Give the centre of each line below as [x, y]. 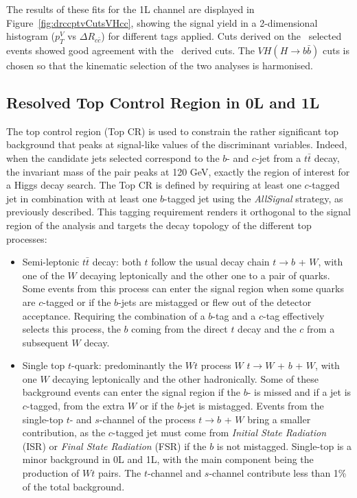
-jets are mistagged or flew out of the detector [215, 301]
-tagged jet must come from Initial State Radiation [219, 432]
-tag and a [234, 315]
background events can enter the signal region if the [131, 392]
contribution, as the [64, 432]
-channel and [175, 473]
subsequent [45, 342]
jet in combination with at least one [82, 198]
